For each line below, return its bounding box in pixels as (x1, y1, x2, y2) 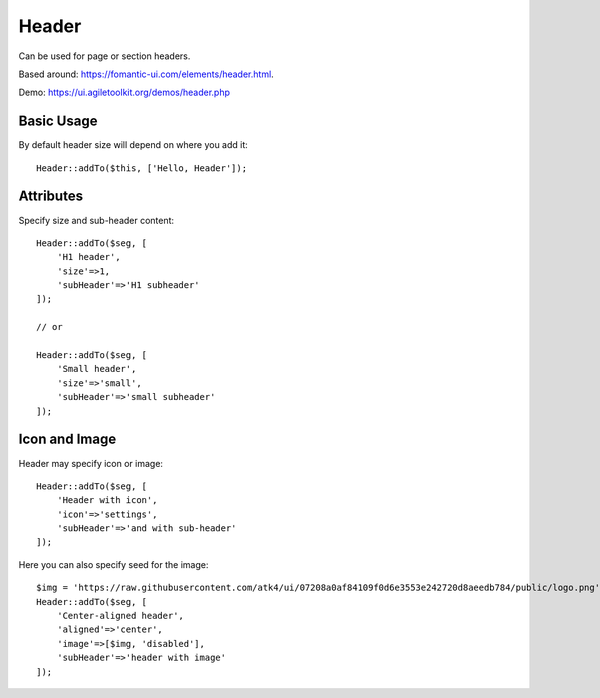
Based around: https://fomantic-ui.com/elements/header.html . (18, 68, 274, 80)
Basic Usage (18, 113, 98, 130)
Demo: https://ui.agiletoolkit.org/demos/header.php (18, 86, 230, 99)
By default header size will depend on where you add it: (18, 139, 249, 151)
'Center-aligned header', (56, 610, 185, 622)
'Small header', (56, 363, 137, 375)
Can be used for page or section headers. (18, 50, 191, 62)
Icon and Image (18, 431, 117, 448)
